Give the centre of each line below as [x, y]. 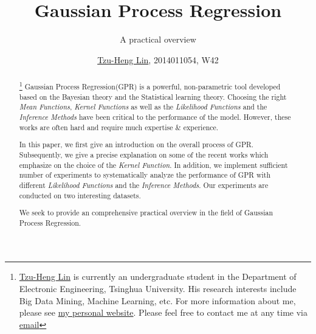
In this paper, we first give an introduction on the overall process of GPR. [136, 144]
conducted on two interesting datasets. [80, 195]
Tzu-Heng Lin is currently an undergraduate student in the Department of [158, 277]
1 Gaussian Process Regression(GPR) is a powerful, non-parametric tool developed [150, 86]
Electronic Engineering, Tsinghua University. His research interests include [158, 288]
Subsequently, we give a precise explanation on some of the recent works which [144, 154]
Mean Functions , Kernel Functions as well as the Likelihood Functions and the [143, 107]
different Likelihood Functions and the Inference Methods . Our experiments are [144, 185]
